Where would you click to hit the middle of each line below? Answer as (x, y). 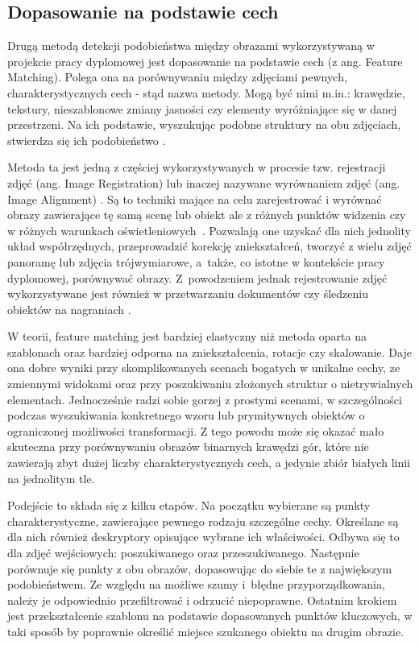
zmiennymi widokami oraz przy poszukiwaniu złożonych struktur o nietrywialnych (210, 384)
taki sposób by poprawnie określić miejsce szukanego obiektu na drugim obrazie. (206, 631)
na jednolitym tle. (51, 478)
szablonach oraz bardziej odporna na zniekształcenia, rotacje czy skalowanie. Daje (209, 351)
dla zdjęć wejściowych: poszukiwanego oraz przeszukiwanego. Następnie (183, 553)
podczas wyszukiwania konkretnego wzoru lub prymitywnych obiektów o (186, 415)
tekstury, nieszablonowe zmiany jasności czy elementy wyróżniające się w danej (202, 108)
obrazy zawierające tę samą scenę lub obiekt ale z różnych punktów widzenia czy (207, 215)
